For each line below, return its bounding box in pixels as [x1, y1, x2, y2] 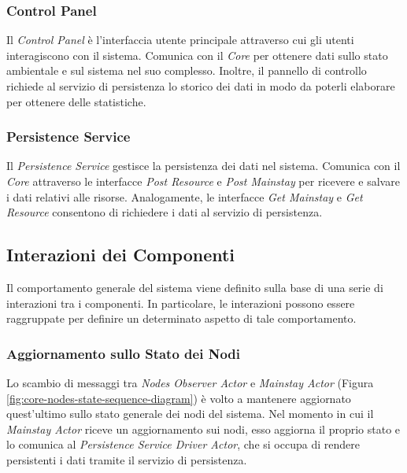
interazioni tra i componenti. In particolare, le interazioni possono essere [6, 294, 355, 311]
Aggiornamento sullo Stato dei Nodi [6, 343, 240, 363]
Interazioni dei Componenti [6, 242, 235, 267]
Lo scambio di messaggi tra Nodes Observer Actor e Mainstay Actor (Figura [6, 374, 374, 390]
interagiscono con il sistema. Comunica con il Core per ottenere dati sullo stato [6, 46, 388, 63]
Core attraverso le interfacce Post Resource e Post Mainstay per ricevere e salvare [6, 173, 400, 189]
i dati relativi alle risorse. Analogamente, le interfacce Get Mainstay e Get [6, 188, 363, 205]
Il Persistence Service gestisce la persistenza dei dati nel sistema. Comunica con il [6, 157, 401, 174]
